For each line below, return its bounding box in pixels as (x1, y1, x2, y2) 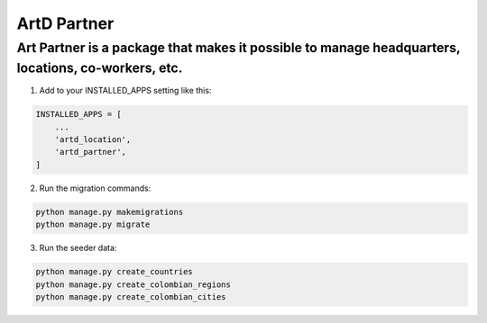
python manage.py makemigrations (35, 207, 184, 217)
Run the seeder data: (39, 243, 117, 254)
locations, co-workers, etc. (16, 59, 183, 76)
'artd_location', (54, 135, 132, 144)
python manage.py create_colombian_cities (35, 292, 226, 301)
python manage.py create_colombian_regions (35, 279, 232, 290)
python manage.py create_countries (35, 266, 193, 277)
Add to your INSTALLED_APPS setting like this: (39, 85, 212, 96)
